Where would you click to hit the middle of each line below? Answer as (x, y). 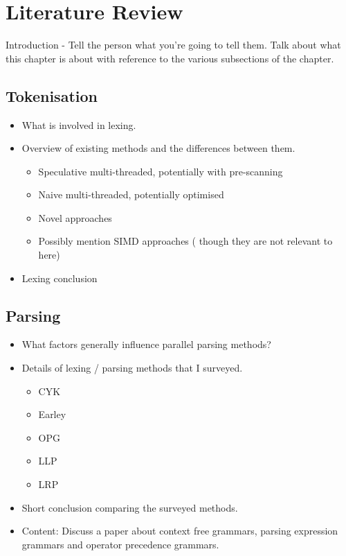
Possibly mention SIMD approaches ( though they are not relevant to (185, 241)
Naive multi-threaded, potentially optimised (131, 194)
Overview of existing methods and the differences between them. (158, 148)
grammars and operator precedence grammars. (120, 544)
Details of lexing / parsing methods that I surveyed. (132, 368)
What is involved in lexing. (79, 124)
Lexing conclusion (60, 278)
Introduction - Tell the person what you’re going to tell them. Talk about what (173, 45)
